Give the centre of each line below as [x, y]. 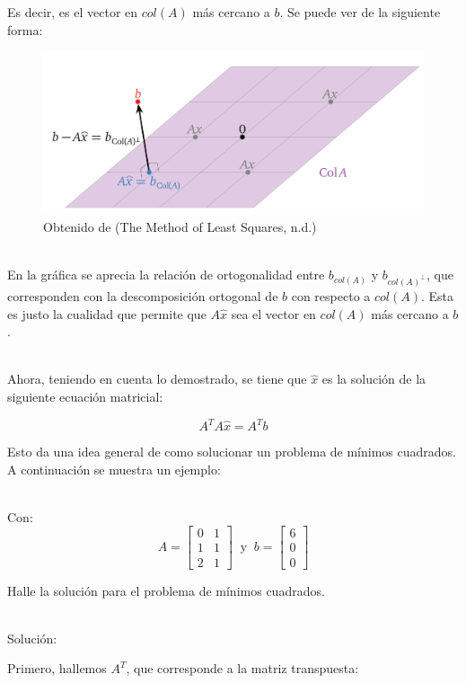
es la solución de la [374, 379]
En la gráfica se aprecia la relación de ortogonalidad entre [166, 275]
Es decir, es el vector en [73, 12]
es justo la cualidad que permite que [107, 313]
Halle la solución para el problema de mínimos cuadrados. [166, 590]
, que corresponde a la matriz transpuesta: [242, 668]
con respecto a [331, 296]
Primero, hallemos [57, 668]
